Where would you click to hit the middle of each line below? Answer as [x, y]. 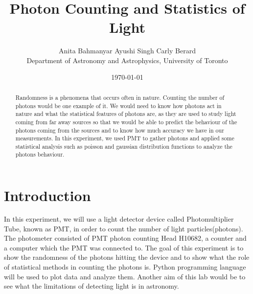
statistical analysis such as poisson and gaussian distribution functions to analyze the [124, 146]
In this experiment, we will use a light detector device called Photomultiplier [119, 219]
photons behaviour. [40, 154]
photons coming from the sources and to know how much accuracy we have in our [120, 130]
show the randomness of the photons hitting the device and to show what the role [127, 257]
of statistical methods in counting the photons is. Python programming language [125, 267]
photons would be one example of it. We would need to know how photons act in [118, 105]
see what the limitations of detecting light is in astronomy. [92, 286]
